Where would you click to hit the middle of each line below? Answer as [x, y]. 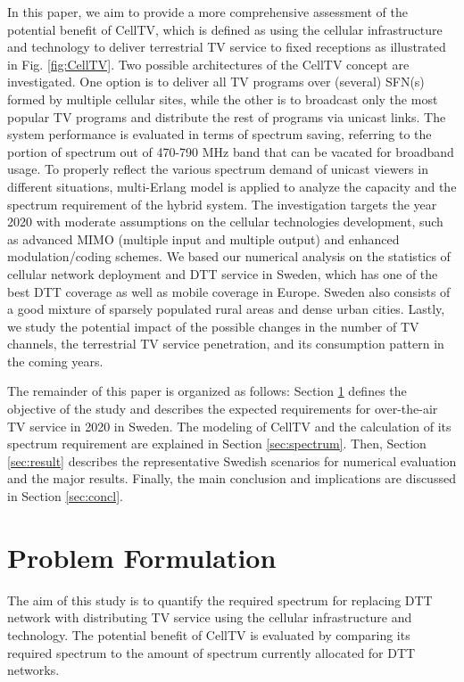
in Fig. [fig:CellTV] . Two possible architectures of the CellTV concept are [208, 64]
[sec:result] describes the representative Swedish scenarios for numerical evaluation [232, 460]
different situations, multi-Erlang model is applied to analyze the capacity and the [232, 186]
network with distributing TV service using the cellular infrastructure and [210, 617]
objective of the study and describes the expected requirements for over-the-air [223, 409]
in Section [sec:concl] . [65, 496]
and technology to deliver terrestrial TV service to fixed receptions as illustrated [227, 47]
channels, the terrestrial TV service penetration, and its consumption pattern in [226, 344]
